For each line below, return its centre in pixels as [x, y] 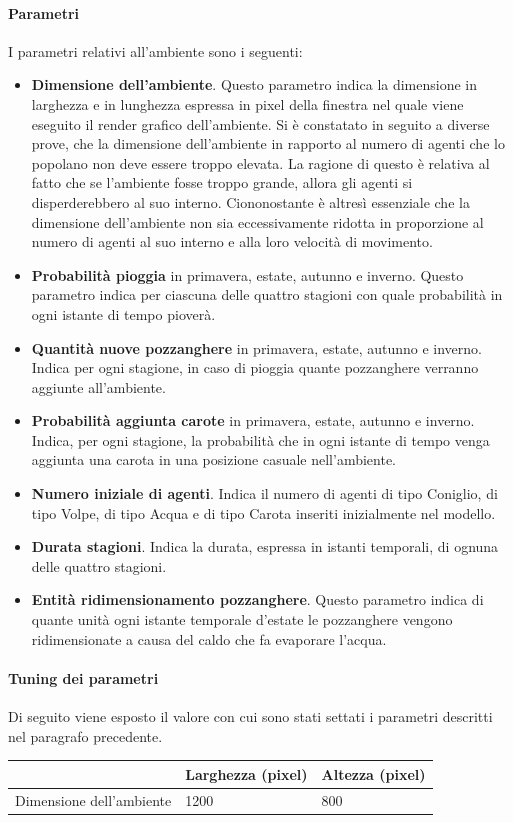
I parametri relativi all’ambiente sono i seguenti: [155, 50]
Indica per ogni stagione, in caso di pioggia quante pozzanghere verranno [255, 367]
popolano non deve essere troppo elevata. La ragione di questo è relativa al [260, 162]
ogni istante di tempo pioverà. [123, 313]
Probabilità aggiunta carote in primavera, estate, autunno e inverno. [253, 420]
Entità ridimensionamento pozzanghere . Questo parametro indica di [257, 599]
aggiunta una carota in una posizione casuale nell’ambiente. [214, 459]
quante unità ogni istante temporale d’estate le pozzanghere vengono [242, 619]
